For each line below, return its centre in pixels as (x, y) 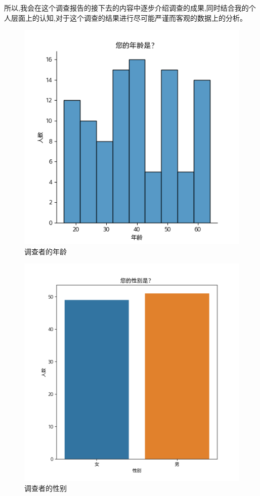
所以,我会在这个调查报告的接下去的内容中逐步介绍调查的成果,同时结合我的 (126, 8)
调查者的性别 (46, 488)
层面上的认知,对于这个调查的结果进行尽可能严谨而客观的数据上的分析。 (129, 17)
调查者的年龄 (46, 251)
